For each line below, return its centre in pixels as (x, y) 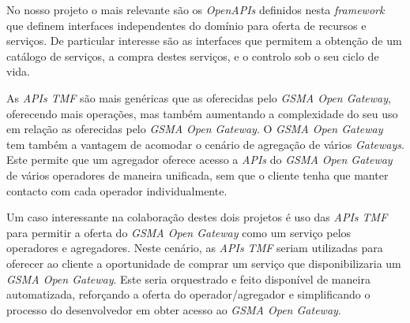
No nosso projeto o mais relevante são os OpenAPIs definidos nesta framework (196, 9)
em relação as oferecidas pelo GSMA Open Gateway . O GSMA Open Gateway (195, 129)
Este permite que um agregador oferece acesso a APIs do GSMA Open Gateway (199, 160)
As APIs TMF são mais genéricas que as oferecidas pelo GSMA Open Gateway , (199, 97)
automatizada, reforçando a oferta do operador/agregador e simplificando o (188, 294)
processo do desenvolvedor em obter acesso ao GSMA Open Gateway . (174, 309)
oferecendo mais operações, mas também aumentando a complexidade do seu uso (202, 113)
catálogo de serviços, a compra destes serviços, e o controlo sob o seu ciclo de (193, 56)
